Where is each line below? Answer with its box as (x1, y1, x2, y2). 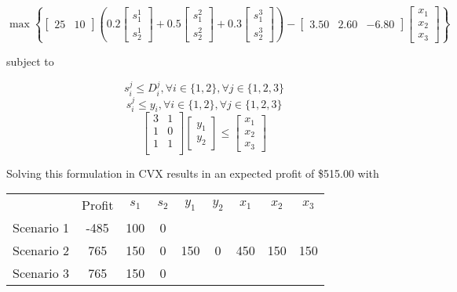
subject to (6, 52, 54, 69)
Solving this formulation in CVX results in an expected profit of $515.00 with (6, 164, 379, 181)
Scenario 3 (13, 264, 70, 283)
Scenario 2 (13, 241, 70, 260)
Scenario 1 (13, 218, 70, 237)
